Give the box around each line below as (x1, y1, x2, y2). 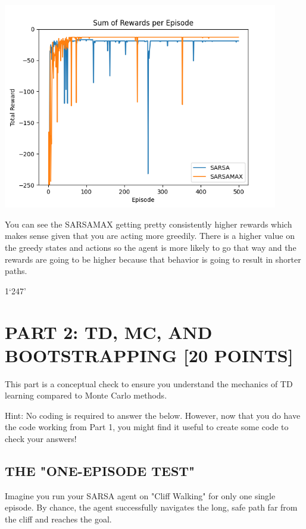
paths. (5, 264, 27, 277)
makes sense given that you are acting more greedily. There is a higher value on (5, 229, 295, 242)
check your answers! (5, 432, 77, 445)
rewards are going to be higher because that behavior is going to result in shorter (5, 253, 301, 265)
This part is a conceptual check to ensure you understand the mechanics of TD (5, 377, 293, 390)
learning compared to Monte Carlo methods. (5, 389, 167, 402)
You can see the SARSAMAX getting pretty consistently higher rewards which (5, 217, 292, 230)
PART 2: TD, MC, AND (5, 319, 213, 344)
